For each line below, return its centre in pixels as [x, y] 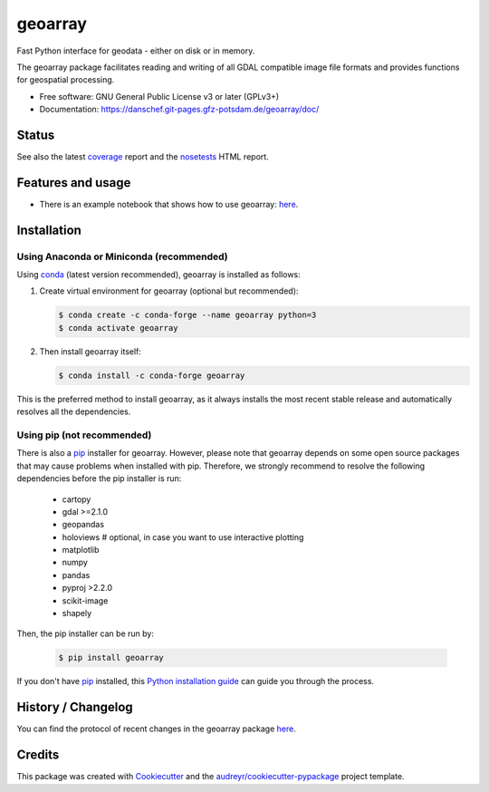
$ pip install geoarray [111, 658]
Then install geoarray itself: [91, 351]
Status [36, 135]
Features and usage [74, 183]
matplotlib [81, 550]
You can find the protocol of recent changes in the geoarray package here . [156, 729]
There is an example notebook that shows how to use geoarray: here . [169, 204]
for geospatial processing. [66, 80]
